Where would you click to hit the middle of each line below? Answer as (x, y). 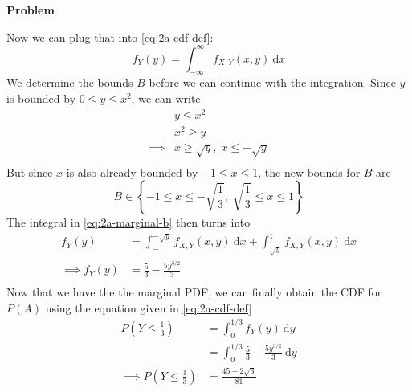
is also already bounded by (132, 171)
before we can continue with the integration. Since (272, 82)
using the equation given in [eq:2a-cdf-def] (149, 307)
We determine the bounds (70, 82)
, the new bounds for (309, 171)
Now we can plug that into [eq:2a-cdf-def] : (110, 37)
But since (30, 171)
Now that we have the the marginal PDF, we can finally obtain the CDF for (194, 292)
